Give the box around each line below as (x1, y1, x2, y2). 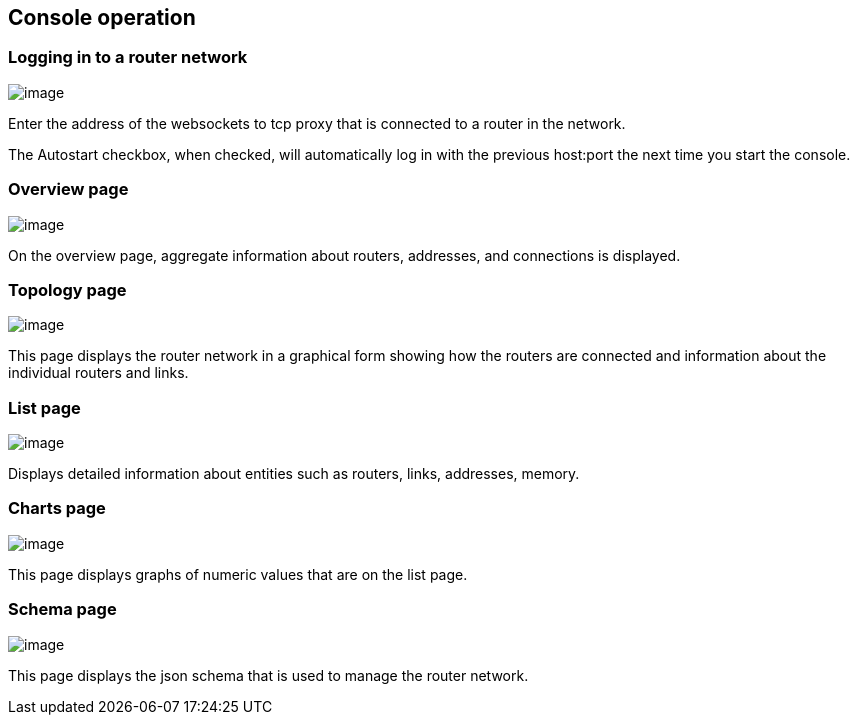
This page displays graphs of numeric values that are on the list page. (8, 565, 468, 583)
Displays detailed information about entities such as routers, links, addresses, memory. (8, 465, 580, 483)
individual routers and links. (8, 364, 189, 382)
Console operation (8, 5, 196, 30)
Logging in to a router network (8, 47, 248, 68)
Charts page (8, 498, 106, 519)
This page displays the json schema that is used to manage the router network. (8, 666, 529, 684)
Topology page (8, 279, 127, 300)
